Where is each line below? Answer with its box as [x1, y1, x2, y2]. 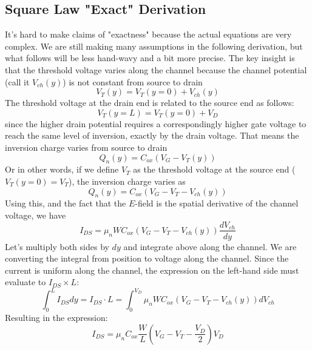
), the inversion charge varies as [69, 174, 186, 187]
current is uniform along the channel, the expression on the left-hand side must [5, 263, 299, 276]
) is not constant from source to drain [63, 75, 203, 88]
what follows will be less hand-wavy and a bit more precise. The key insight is [5, 51, 295, 64]
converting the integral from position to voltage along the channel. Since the [5, 252, 289, 265]
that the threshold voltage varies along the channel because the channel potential [5, 63, 307, 76]
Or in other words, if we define [5, 163, 119, 176]
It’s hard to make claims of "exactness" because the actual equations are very [5, 28, 292, 41]
